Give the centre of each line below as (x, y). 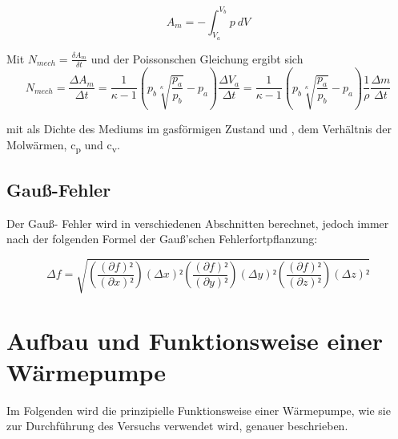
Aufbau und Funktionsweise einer (195, 340)
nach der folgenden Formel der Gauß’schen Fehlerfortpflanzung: (162, 239)
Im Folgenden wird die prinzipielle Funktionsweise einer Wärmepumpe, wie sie (199, 410)
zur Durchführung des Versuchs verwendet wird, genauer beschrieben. (177, 426)
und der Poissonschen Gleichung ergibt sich (197, 58)
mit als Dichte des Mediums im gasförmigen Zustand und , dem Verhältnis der (199, 128)
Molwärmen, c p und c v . (63, 145)
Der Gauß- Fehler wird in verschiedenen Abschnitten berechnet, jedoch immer (198, 223)
